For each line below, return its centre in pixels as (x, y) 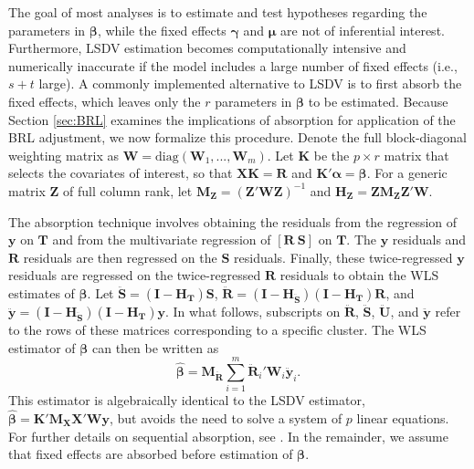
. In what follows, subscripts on (253, 311)
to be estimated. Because (378, 101)
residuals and (429, 240)
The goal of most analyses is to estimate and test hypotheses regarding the (218, 12)
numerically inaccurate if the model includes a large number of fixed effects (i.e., (233, 65)
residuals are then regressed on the (120, 257)
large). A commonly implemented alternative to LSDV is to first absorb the (250, 83)
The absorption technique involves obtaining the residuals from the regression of (233, 221)
